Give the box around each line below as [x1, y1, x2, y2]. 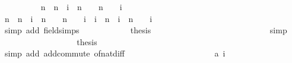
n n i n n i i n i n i [4, 12, 153, 24]
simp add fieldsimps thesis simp [4, 24, 287, 36]
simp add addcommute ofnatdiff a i [4, 47, 226, 59]
